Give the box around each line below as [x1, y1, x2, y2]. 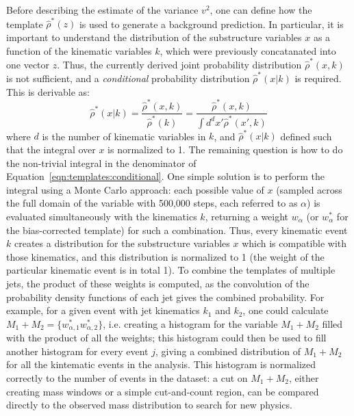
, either [288, 370, 319, 385]
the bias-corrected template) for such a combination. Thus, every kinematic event [6, 222, 348, 237]
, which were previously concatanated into [160, 43, 336, 57]
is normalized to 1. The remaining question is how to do [108, 142, 343, 156]
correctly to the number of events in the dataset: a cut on [6, 370, 248, 385]
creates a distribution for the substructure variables [14, 236, 230, 250]
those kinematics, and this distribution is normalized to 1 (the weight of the [6, 249, 325, 263]
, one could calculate [242, 303, 329, 317]
